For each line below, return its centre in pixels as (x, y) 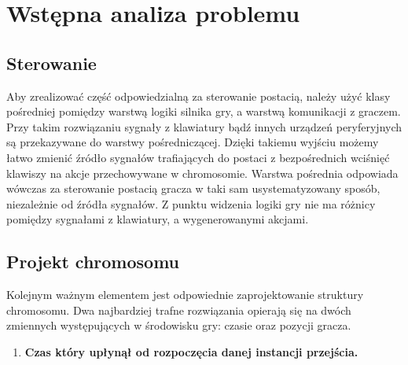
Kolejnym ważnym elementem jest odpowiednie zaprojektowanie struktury (185, 295)
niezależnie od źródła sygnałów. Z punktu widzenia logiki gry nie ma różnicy (191, 203)
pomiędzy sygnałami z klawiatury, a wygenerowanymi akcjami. (158, 219)
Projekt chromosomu (93, 262)
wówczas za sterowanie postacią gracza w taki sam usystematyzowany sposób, (193, 188)
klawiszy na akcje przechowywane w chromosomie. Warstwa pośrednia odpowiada (202, 173)
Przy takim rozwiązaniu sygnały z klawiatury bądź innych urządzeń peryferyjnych (204, 126)
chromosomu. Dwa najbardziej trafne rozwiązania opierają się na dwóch (179, 310)
